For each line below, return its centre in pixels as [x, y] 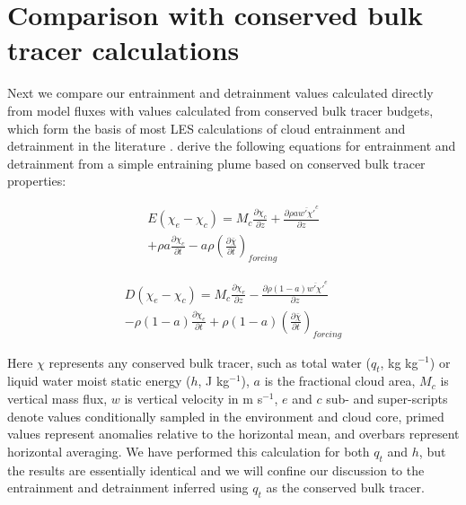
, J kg [214, 381]
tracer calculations [123, 50]
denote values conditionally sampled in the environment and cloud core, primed [226, 416]
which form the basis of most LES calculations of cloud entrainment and [207, 128]
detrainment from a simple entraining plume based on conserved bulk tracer [216, 163]
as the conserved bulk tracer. [345, 488]
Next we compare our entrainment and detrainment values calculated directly [220, 93]
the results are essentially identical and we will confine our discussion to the [216, 470]
